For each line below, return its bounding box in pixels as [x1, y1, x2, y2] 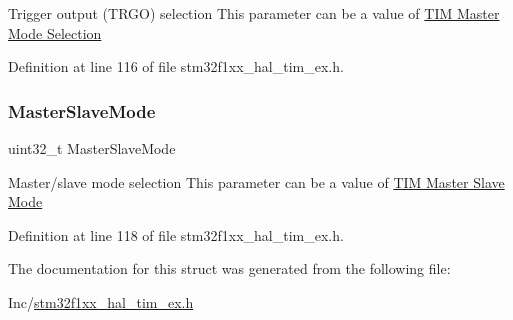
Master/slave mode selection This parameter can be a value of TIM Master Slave [8, 171, 505, 192]
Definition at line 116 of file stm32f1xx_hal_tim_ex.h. [8, 56, 344, 77]
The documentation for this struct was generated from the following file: [8, 258, 451, 279]
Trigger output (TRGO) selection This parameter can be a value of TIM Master [8, 3, 500, 23]
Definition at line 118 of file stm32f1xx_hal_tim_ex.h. [8, 224, 344, 245]
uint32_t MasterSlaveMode [8, 138, 176, 158]
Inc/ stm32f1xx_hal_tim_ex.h [8, 291, 194, 312]
